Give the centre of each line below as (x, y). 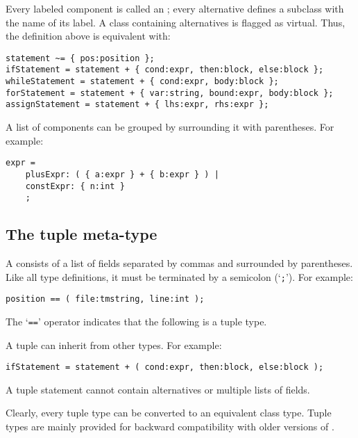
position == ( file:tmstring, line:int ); (105, 299)
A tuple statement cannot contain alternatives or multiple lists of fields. (158, 389)
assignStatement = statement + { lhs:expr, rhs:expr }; (137, 105)
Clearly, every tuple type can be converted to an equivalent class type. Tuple (169, 413)
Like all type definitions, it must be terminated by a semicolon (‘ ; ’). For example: (179, 276)
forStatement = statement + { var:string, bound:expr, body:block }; (170, 93)
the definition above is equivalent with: (88, 36)
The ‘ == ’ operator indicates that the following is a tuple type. (136, 321)
